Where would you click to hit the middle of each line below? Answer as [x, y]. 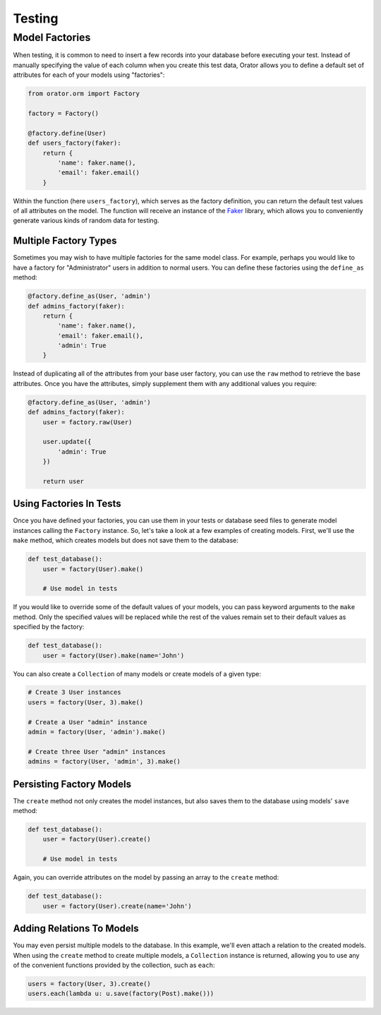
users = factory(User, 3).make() [86, 702]
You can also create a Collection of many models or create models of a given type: [137, 673]
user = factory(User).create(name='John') [117, 906]
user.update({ [67, 442]
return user [64, 481]
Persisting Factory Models [72, 784]
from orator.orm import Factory [84, 94]
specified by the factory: [49, 627]
